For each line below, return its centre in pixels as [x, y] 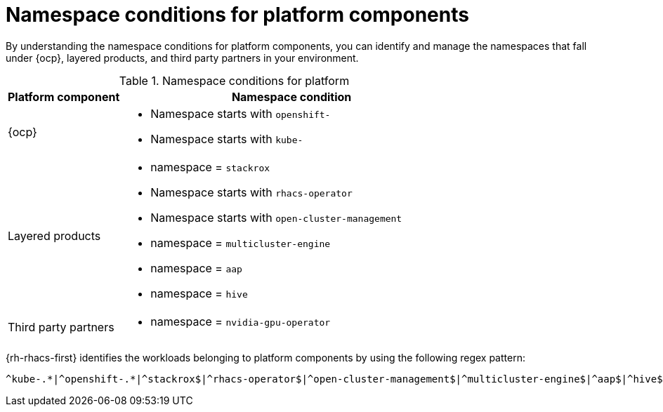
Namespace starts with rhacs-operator [251, 192]
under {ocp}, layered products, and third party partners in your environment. [182, 58]
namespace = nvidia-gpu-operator [241, 321]
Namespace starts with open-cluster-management [276, 217]
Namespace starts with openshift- [241, 113]
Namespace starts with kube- [227, 139]
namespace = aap [196, 268]
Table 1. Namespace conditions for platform [234, 80]
